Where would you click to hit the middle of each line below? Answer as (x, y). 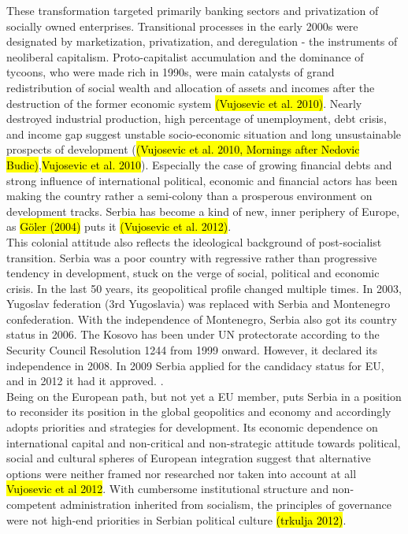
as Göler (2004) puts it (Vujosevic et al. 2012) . (119, 226)
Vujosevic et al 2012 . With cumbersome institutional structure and (168, 489)
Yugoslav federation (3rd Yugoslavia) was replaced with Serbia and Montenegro (198, 304)
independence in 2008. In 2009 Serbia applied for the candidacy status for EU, (195, 365)
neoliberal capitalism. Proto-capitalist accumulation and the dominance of (185, 56)
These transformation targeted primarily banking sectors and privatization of (193, 10)
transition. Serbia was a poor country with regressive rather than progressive (192, 257)
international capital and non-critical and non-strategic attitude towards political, (204, 442)
